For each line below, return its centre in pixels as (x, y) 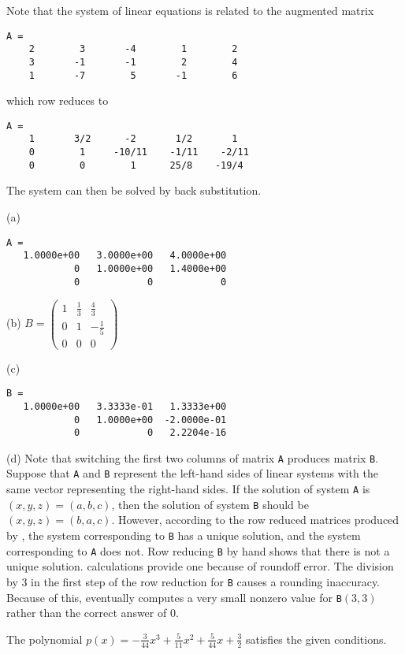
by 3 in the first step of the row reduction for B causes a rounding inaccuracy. (193, 581)
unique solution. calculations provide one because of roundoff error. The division (200, 566)
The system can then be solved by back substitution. (134, 190)
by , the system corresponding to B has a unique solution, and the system (184, 535)
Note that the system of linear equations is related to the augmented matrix (190, 10)
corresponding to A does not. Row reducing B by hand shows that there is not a (198, 550)
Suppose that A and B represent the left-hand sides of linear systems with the (192, 473)
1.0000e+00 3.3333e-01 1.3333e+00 (125, 406)
